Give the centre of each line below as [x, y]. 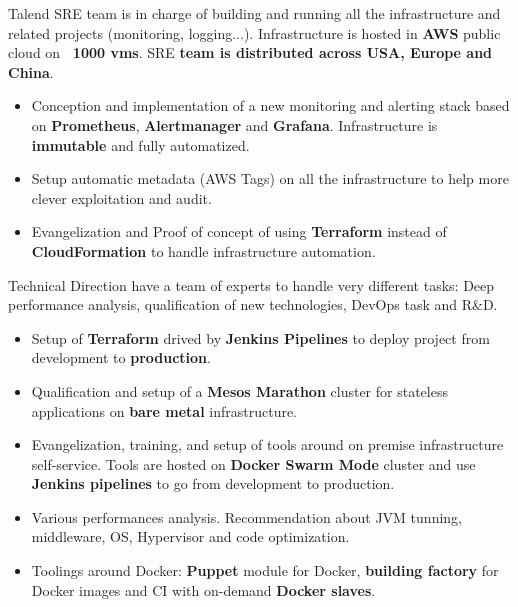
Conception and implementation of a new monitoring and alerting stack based [270, 105]
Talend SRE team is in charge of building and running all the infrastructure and [254, 13]
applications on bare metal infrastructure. [164, 410]
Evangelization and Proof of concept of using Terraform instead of [239, 231]
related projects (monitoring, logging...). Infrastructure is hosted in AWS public [254, 32]
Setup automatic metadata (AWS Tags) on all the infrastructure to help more [270, 178]
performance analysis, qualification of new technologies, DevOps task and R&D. [253, 304]
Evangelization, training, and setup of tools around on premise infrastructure [267, 444]
